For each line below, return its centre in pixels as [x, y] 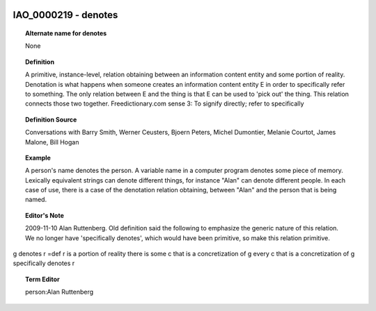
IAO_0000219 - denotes [65, 15]
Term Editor [42, 279]
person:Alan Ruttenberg [60, 292]
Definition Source [51, 119]
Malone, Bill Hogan [52, 142]
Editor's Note [45, 215]
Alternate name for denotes [66, 33]
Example [38, 158]
